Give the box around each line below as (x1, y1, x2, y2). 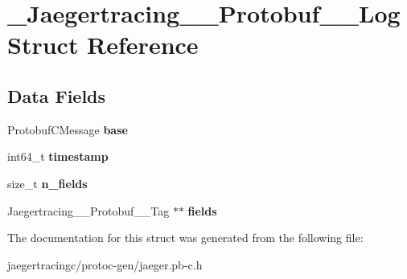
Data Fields (7, 83, 106, 108)
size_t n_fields (7, 174, 88, 191)
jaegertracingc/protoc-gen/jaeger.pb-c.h (7, 256, 203, 273)
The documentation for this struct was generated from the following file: (7, 229, 364, 246)
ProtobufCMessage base (7, 121, 128, 137)
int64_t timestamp (7, 148, 109, 165)
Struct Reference (7, 28, 199, 61)
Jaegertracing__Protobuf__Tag (7, 202, 170, 219)
